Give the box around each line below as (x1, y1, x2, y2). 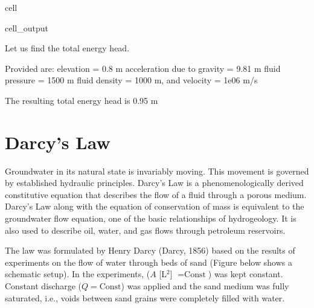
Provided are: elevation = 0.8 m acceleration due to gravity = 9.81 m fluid (5, 62, 281, 74)
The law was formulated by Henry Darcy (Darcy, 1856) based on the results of (5, 244, 295, 257)
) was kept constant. (208, 268, 283, 280)
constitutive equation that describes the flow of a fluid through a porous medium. (5, 188, 307, 201)
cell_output (5, 21, 48, 34)
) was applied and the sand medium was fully (121, 280, 289, 292)
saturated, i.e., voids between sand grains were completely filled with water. (5, 291, 285, 304)
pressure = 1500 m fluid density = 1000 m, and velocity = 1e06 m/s (5, 74, 258, 86)
